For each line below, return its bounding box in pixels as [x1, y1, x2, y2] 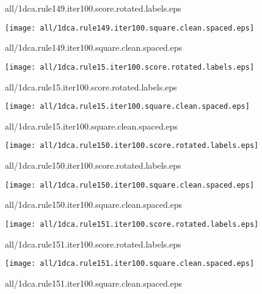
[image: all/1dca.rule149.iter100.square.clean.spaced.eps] [5, 23, 255, 32]
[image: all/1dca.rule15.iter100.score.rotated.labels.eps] [5, 62, 255, 72]
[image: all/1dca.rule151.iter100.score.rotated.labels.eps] [5, 219, 259, 229]
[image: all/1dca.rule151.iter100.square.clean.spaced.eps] [5, 259, 255, 268]
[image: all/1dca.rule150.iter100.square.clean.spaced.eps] [5, 180, 255, 189]
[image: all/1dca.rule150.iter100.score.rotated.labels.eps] [5, 141, 259, 150]
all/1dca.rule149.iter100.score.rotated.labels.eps [5, 2, 181, 14]
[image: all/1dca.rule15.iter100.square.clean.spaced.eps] [5, 102, 250, 111]
